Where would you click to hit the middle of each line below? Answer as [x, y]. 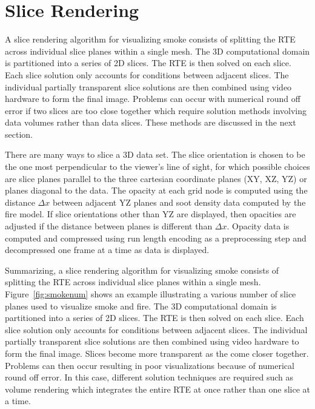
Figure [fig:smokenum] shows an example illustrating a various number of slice [151, 294]
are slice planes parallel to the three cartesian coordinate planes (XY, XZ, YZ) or [156, 178]
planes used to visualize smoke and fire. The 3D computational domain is [141, 306]
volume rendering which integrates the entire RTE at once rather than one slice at [157, 389]
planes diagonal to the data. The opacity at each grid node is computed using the [156, 190]
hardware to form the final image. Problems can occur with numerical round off [153, 99]
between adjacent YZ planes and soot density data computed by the [179, 202]
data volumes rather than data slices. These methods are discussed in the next [151, 122]
